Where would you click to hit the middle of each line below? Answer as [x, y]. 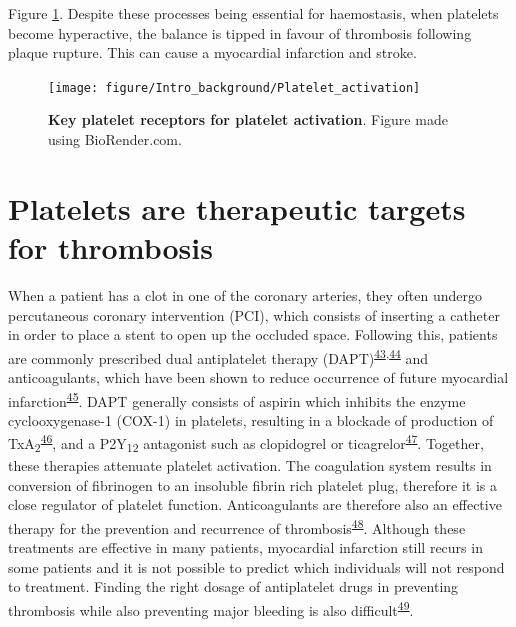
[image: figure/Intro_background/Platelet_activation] [234, 87]
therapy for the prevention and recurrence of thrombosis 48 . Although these [237, 526]
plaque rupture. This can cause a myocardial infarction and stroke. [212, 52]
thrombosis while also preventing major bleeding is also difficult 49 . [211, 608]
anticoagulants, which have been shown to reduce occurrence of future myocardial [258, 376]
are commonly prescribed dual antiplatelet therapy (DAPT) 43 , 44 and [218, 356]
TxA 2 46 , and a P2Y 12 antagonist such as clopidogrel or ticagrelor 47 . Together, [246, 443]
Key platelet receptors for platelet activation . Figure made [248, 119]
